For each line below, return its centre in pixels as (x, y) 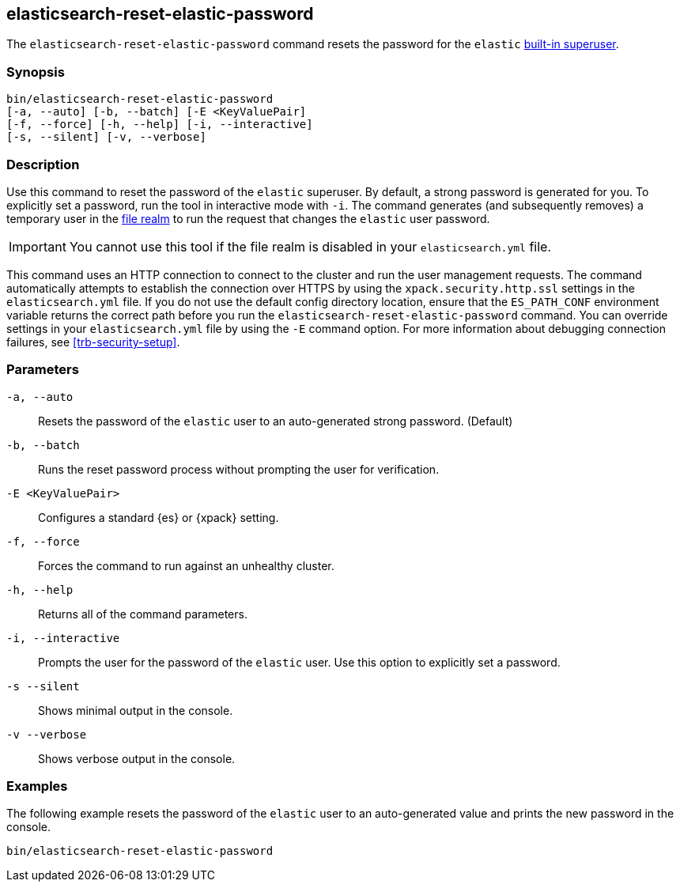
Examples (37, 786)
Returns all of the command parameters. (143, 614)
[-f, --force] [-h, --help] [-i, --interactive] (160, 125)
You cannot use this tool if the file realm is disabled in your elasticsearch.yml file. (310, 246)
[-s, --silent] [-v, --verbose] (106, 137)
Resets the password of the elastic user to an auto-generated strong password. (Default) (276, 421)
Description (43, 164)
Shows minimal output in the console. (136, 710)
